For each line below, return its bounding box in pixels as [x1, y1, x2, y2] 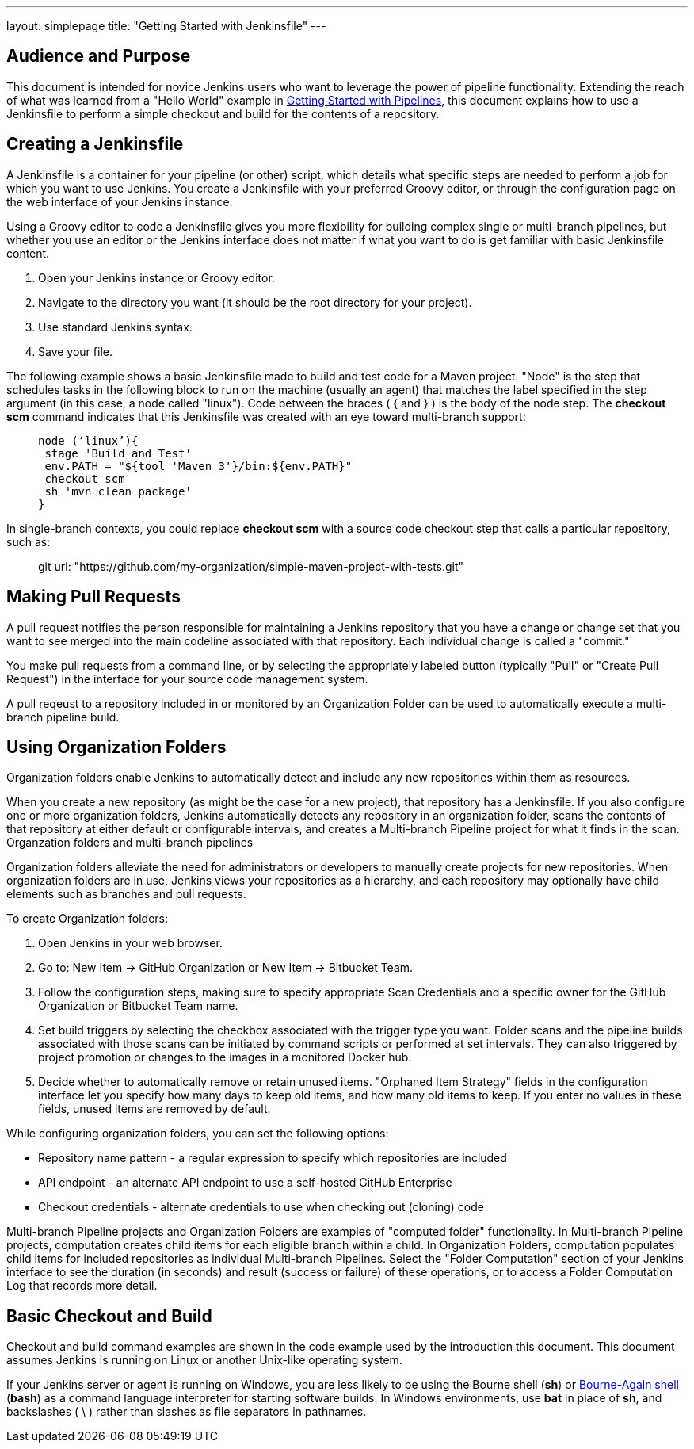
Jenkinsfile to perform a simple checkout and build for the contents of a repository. [6, 106, 440, 120]
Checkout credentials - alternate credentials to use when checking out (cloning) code [38, 1200, 484, 1214]
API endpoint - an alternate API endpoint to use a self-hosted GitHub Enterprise [38, 1176, 452, 1190]
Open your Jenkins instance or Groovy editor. [38, 270, 275, 285]
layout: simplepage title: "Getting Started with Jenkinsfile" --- [6, 19, 326, 32]
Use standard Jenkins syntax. [38, 319, 193, 334]
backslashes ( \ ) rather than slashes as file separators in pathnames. [6, 1405, 367, 1419]
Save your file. [38, 344, 112, 358]
